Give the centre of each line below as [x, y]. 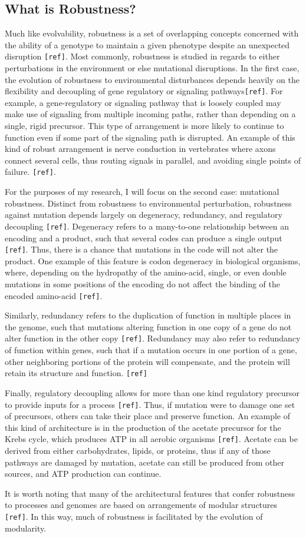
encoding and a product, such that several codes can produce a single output [144, 238]
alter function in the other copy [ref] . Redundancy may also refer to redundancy [153, 338]
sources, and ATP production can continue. [83, 474]
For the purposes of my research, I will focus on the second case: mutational [142, 192]
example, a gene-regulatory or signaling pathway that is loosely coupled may [143, 102]
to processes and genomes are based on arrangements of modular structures [141, 505]
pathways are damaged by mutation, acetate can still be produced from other [144, 462]
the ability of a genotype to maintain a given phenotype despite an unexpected [147, 44]
